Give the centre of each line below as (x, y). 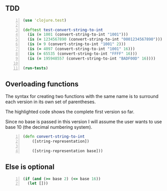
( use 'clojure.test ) (45, 20)
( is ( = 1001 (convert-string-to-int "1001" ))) (78, 35)
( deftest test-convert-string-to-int (63, 30)
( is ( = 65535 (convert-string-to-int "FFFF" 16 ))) (82, 53)
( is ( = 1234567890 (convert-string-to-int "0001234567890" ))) (95, 40)
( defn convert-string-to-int (54, 137)
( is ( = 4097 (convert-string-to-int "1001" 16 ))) (81, 49)
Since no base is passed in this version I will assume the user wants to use (84, 122)
